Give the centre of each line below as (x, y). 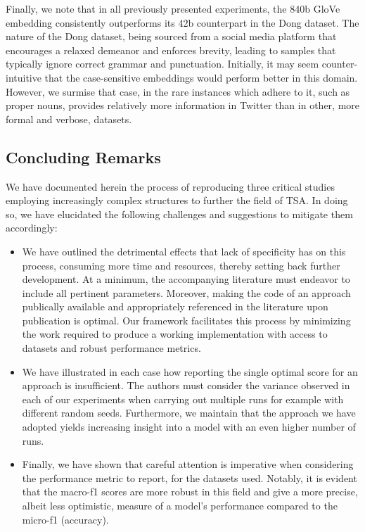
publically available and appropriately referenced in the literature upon (175, 306)
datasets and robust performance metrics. (111, 348)
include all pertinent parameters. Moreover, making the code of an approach (186, 292)
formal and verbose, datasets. (69, 119)
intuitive (24, 77)
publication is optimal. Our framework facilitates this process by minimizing (186, 320)
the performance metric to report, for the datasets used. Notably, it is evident (190, 477)
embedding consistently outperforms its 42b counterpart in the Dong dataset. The (182, 22)
